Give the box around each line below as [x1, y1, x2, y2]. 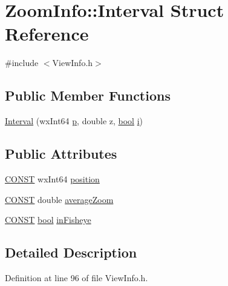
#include [5, 56, 39, 69]
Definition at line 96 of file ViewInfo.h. [5, 271, 148, 284]
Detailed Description [5, 243, 137, 262]
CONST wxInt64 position [5, 172, 100, 185]
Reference [5, 21, 89, 46]
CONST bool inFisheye [5, 213, 91, 226]
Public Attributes [5, 144, 117, 163]
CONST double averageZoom [5, 193, 114, 205]
